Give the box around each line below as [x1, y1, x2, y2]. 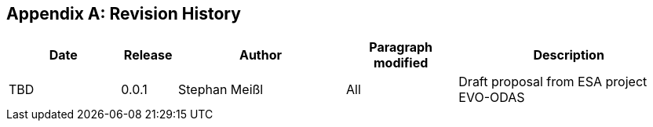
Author [239, 47, 283, 63]
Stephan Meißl [177, 82, 264, 98]
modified [374, 55, 429, 71]
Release [123, 47, 173, 63]
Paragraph [369, 39, 433, 56]
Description [533, 47, 604, 63]
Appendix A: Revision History [6, 4, 241, 24]
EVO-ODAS [458, 89, 525, 106]
